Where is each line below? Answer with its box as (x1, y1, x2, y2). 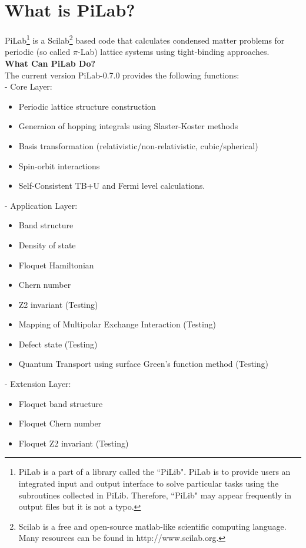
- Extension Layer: (5, 378, 71, 390)
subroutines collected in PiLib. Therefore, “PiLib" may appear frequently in (18, 488, 292, 501)
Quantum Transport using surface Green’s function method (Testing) (18, 357, 268, 370)
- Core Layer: (5, 80, 52, 93)
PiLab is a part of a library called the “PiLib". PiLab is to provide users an (18, 465, 291, 478)
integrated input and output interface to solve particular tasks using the (18, 477, 279, 490)
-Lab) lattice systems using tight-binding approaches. (78, 45, 270, 58)
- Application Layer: (5, 199, 78, 211)
